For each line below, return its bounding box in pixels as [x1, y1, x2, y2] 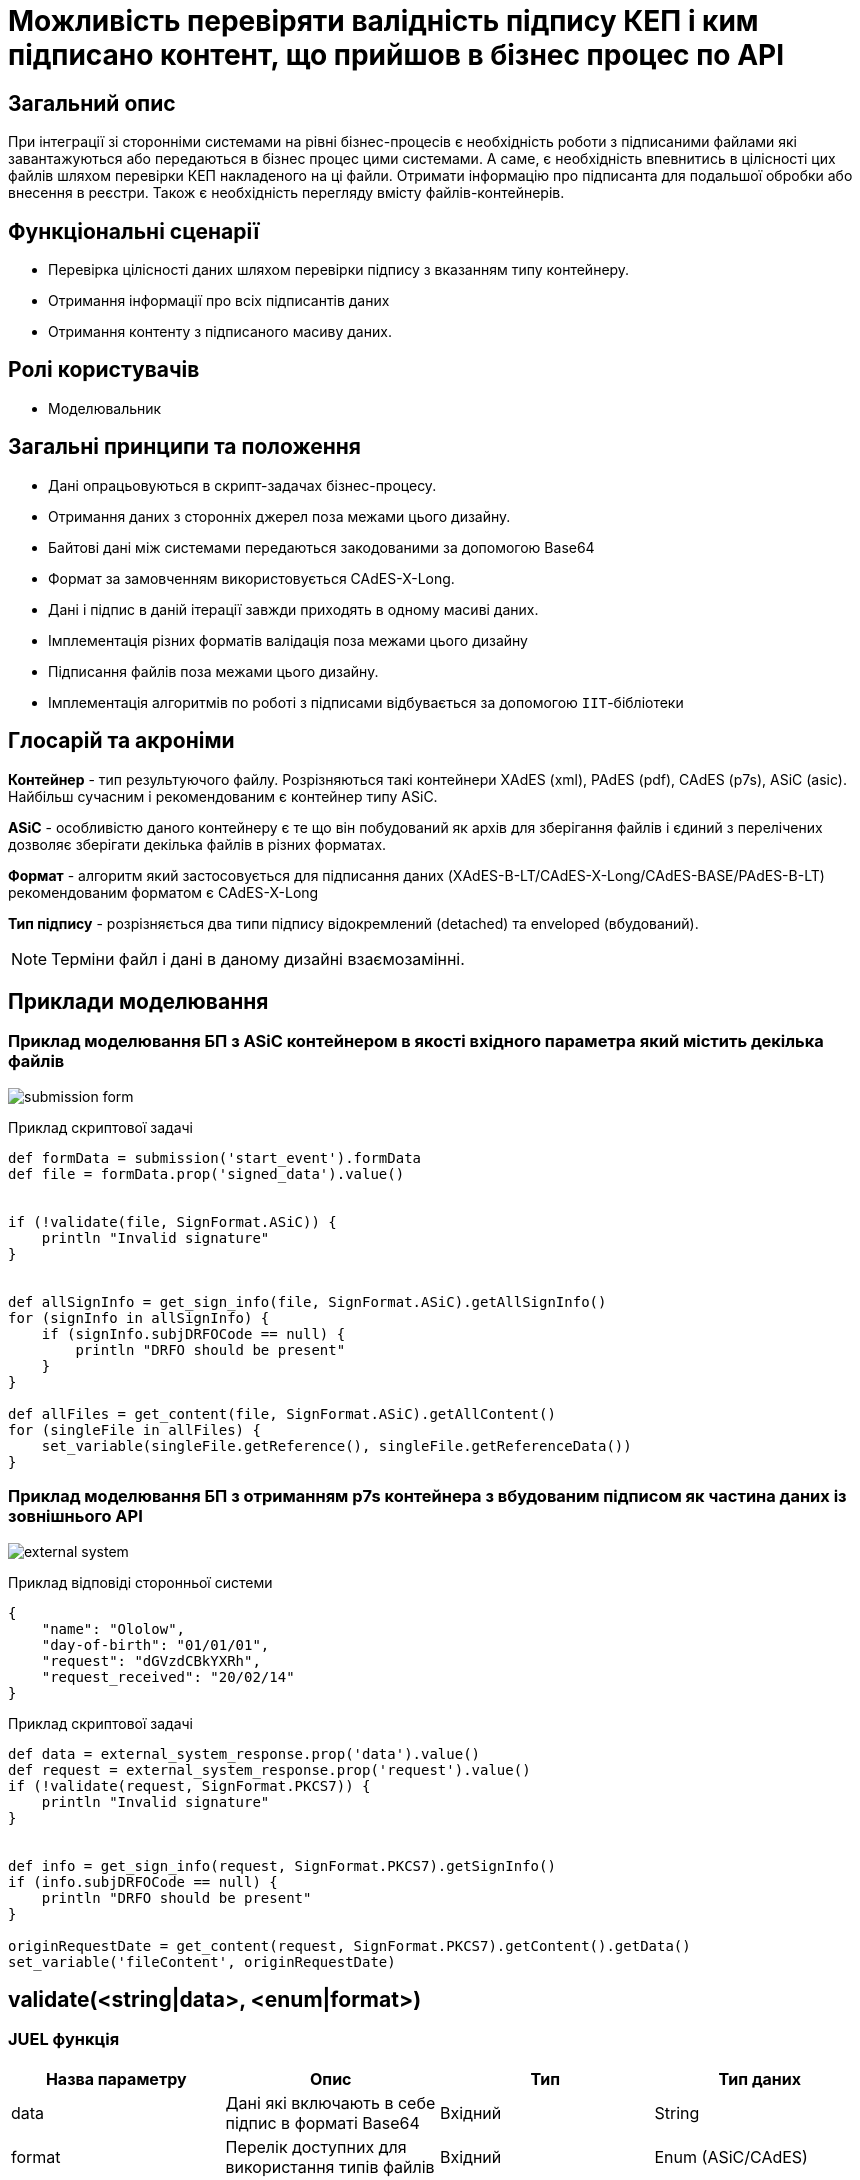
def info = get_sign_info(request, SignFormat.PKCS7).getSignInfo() [8, 1857, 556, 1874]
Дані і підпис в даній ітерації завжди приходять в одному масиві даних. [48, 600, 539, 618]
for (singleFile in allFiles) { [8, 1421, 261, 1438]
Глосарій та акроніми [8, 728, 235, 754]
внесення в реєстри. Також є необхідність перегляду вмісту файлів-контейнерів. [8, 184, 565, 202]
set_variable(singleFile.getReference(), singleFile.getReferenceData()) [41, 1437, 632, 1454]
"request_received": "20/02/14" [41, 1668, 295, 1685]
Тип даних [718, 2068, 801, 2089]
